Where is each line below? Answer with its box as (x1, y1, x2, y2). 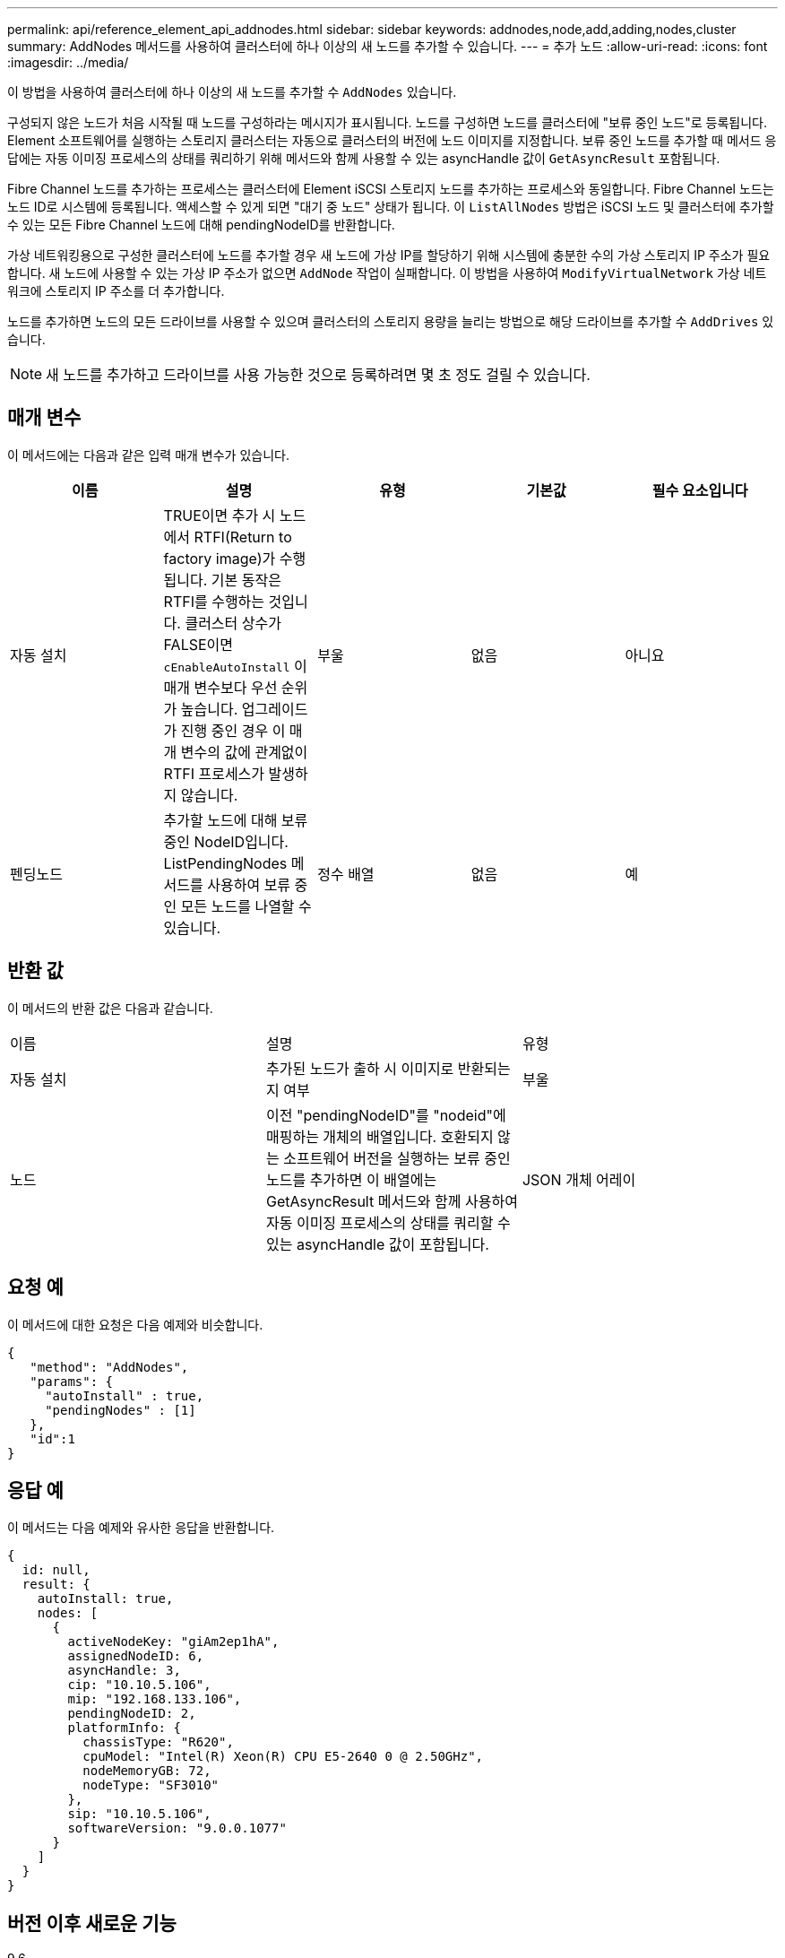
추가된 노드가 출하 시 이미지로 (265, 1059, 454, 1078)
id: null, (22, 1563, 91, 1578)
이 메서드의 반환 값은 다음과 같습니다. (7, 1000, 213, 1016)
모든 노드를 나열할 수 (180, 897, 312, 915)
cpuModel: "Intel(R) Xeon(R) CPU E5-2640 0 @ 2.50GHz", (82, 1749, 484, 1764)
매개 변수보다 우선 (163, 678, 278, 697)
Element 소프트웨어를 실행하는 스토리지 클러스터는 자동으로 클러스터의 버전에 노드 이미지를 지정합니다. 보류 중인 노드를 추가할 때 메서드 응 (7, 133, 777, 148)
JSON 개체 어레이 (522, 1170, 636, 1189)
